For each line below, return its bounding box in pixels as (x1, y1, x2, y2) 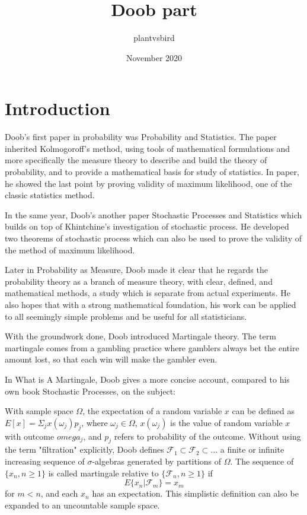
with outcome (5, 430, 55, 442)
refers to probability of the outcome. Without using (114, 430, 301, 442)
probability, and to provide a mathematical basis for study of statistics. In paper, (5, 166, 299, 178)
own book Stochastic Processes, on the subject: (5, 384, 175, 397)
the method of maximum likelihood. (5, 243, 135, 256)
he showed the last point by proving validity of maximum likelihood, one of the (5, 177, 292, 189)
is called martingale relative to (48, 466, 159, 479)
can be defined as (232, 405, 295, 417)
